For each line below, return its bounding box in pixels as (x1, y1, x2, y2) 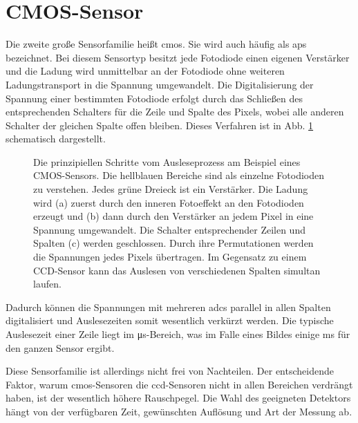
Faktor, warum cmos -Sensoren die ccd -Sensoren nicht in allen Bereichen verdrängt (6, 377, 353, 391)
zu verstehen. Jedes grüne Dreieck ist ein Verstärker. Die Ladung (33, 182, 308, 196)
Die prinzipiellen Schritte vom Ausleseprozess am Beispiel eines (33, 154, 301, 169)
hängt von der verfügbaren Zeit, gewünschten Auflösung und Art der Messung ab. (6, 404, 352, 418)
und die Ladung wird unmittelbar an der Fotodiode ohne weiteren (6, 64, 285, 78)
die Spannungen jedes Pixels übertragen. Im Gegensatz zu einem (33, 250, 307, 264)
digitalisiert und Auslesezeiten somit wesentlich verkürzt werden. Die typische (6, 313, 334, 328)
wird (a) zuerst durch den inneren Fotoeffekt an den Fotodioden (33, 195, 304, 209)
